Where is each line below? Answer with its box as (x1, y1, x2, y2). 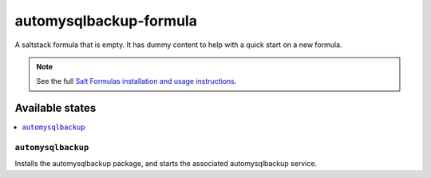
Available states (14, 101, 97, 115)
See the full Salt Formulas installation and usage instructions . (36, 77, 237, 86)
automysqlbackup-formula (14, 12, 197, 30)
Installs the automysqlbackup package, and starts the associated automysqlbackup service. (14, 159, 318, 168)
